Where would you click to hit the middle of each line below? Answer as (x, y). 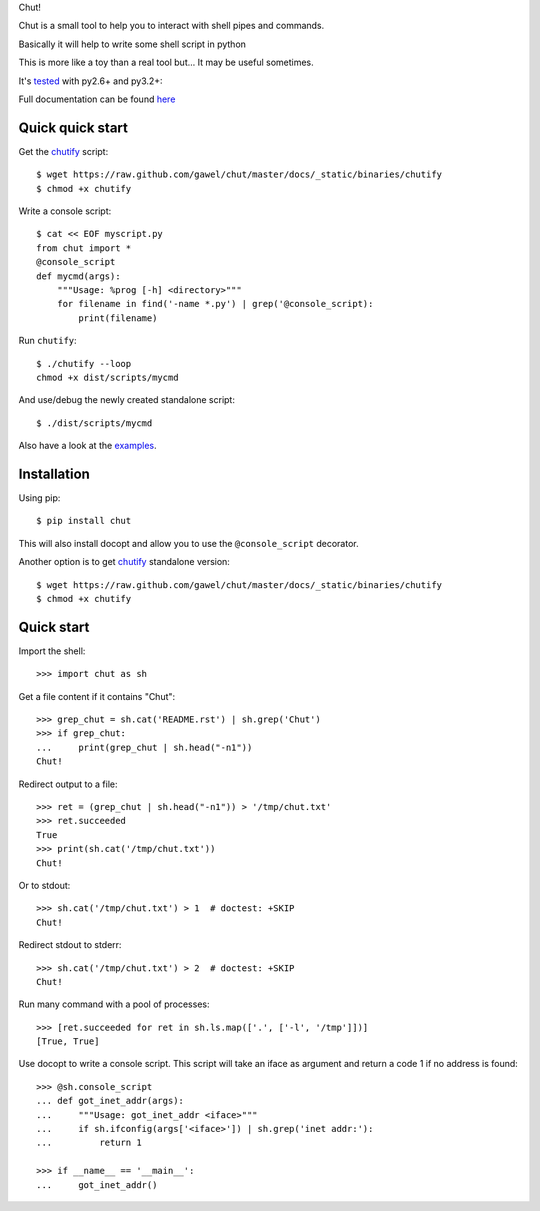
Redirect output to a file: (68, 784)
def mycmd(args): (78, 276)
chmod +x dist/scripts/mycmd (107, 377)
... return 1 (89, 1143)
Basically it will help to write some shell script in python (132, 44)
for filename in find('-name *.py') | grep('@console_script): (215, 304)
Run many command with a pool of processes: (114, 1004)
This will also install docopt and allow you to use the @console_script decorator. (188, 543)
